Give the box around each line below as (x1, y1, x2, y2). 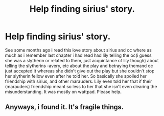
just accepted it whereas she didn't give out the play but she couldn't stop (5, 68, 155, 74)
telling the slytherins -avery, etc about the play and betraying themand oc (5, 63, 153, 69)
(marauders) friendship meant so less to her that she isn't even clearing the (5, 83, 158, 89)
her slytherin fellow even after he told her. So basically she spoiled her (5, 73, 147, 79)
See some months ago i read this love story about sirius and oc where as (5, 47, 152, 53)
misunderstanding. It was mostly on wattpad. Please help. (5, 89, 122, 94)
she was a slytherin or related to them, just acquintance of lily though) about (5, 57, 159, 63)
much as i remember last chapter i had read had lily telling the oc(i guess (5, 52, 152, 58)
